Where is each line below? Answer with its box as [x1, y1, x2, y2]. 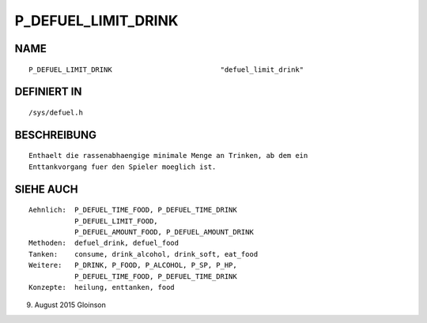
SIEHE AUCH [14, 182, 78, 196]
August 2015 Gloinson [34, 300, 106, 310]
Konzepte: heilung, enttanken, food [28, 283, 176, 291]
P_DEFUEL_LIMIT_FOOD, [74, 216, 158, 225]
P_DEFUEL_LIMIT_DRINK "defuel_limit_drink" [28, 65, 304, 74]
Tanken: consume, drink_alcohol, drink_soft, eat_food [28, 250, 259, 258]
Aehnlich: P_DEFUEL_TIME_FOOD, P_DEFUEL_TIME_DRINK [28, 205, 237, 215]
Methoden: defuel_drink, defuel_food [28, 238, 179, 248]
